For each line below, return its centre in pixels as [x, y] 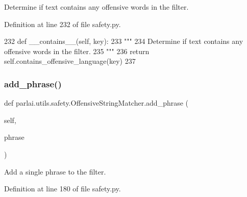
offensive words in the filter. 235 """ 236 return [77, 51]
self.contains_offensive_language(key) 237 [70, 61]
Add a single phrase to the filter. [55, 171]
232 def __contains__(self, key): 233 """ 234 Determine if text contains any [124, 41]
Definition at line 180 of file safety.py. [63, 189]
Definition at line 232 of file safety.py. [63, 24]
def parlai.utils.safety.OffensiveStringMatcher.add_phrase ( [96, 103]
